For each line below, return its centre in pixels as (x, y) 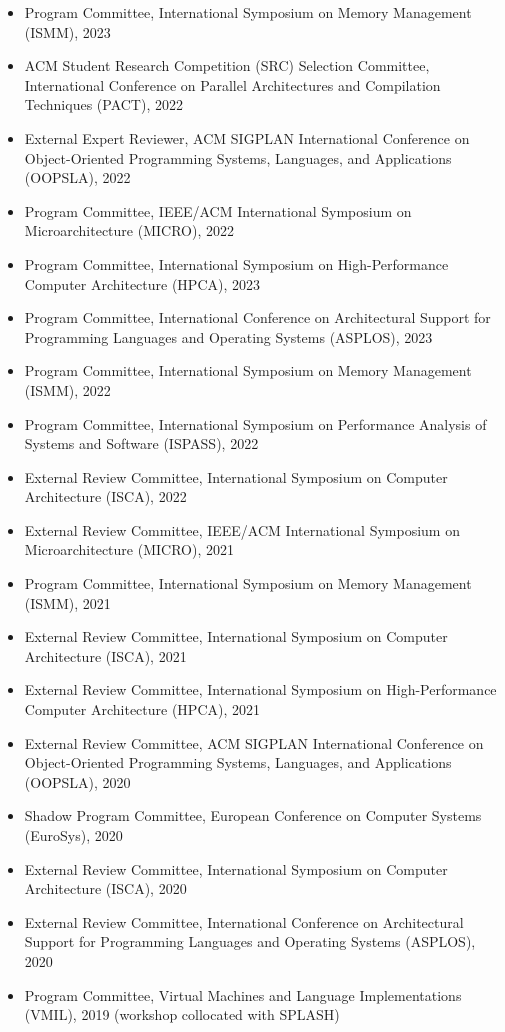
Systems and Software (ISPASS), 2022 (141, 443)
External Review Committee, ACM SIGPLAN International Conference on (254, 742)
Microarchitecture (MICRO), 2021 (129, 549)
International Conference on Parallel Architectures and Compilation (232, 84)
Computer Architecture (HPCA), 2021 (142, 709)
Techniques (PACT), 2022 (103, 104)
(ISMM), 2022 (67, 389)
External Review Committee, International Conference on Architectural (244, 921)
